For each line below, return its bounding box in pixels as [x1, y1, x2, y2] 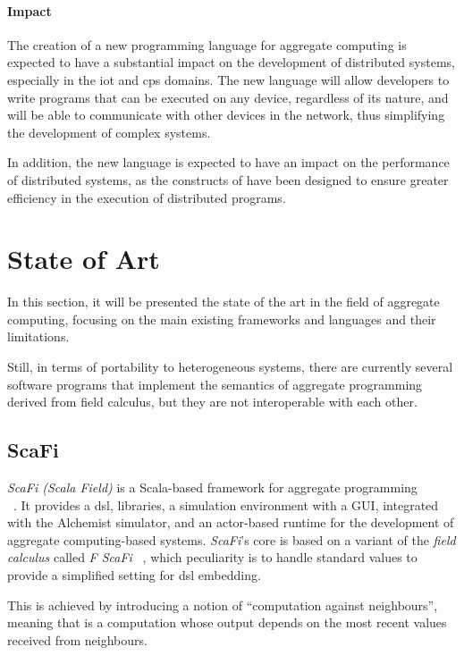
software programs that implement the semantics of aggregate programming [7, 374, 423, 393]
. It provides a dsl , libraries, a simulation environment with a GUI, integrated [13, 495, 439, 514]
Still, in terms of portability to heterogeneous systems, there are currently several [7, 357, 453, 376]
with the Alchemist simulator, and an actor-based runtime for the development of [7, 513, 454, 532]
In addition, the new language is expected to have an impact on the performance [7, 153, 450, 172]
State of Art [7, 240, 160, 277]
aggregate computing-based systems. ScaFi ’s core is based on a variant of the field [7, 530, 456, 549]
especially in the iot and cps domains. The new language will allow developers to [7, 70, 450, 88]
